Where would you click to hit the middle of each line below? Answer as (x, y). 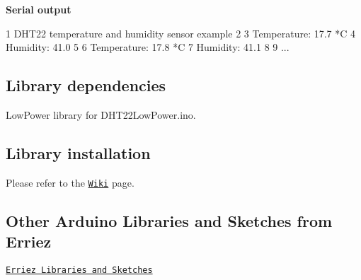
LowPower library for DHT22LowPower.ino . (101, 114)
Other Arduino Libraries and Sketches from (169, 220)
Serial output (39, 9)
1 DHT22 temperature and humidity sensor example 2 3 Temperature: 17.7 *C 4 (181, 33)
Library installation (78, 152)
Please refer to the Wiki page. (70, 182)
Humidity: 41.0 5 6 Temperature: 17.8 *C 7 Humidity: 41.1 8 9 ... (148, 47)
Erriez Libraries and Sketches (79, 270)
